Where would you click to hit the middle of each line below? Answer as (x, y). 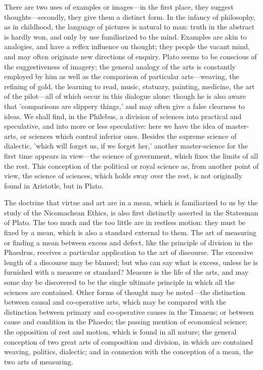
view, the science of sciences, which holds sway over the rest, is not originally (123, 176)
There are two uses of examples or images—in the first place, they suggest (119, 7)
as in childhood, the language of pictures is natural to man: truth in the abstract (129, 27)
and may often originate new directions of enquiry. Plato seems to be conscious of (130, 56)
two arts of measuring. (39, 361)
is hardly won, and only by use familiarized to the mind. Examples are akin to (125, 36)
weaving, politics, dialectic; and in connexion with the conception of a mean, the (129, 351)
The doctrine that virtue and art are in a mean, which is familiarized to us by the (131, 202)
